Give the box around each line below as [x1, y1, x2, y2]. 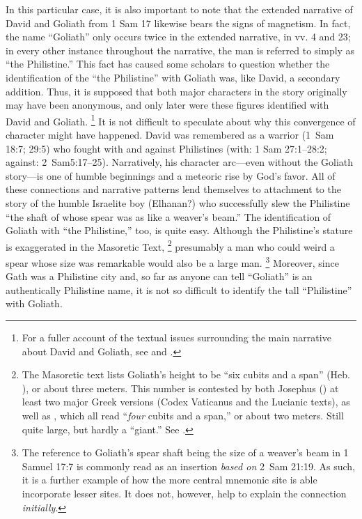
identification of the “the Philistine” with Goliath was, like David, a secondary [6, 70, 340, 84]
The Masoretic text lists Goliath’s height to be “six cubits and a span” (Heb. [22, 367, 351, 382]
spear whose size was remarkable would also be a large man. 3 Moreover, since [6, 254, 339, 270]
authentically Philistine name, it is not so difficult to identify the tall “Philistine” [6, 282, 352, 297]
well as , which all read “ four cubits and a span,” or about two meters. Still [22, 408, 344, 422]
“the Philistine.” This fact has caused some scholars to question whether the [6, 56, 330, 71]
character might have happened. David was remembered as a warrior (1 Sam [6, 127, 334, 141]
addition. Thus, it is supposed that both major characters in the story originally [6, 84, 347, 98]
